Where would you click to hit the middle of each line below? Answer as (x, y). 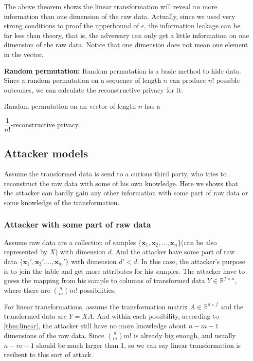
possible (228, 80)
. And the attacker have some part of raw (173, 252)
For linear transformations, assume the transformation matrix (96, 306)
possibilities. (98, 290)
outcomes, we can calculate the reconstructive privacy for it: (94, 89)
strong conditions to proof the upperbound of (72, 26)
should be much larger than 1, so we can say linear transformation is (138, 345)
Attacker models (46, 153)
